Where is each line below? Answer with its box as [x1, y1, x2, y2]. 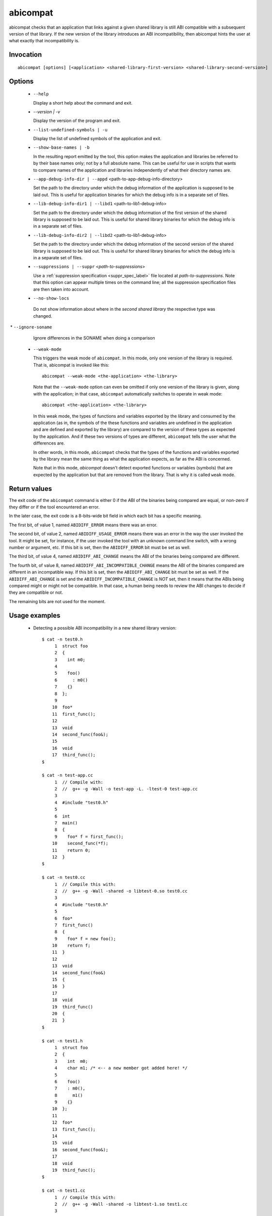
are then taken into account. [33, 286, 90, 292]
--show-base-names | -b [33, 145, 90, 150]
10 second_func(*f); [51, 840, 109, 846]
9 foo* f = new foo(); [54, 936, 116, 941]
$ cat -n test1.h [42, 1038, 83, 1043]
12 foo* [51, 1120, 73, 1126]
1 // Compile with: [54, 779, 104, 785]
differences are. [33, 440, 65, 446]
